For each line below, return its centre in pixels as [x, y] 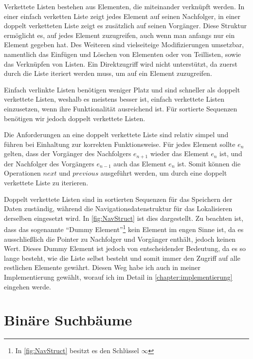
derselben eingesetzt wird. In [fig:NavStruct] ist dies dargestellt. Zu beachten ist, [124, 218]
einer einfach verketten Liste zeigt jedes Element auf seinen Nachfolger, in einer [122, 16]
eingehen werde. [27, 286]
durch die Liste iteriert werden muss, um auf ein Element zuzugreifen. [108, 73]
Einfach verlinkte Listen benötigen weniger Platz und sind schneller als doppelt [122, 89]
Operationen [22, 173]
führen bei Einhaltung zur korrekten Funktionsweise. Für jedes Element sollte [120, 144]
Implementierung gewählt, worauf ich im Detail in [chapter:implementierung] [118, 277]
